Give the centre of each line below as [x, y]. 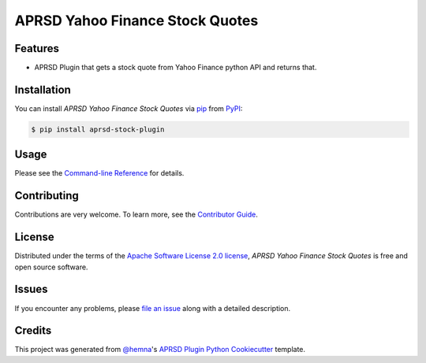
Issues [31, 289]
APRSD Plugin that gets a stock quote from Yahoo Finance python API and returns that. [176, 68]
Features [37, 48]
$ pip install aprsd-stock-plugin [98, 129]
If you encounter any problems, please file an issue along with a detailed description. [153, 308]
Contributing [47, 196]
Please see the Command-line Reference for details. [99, 173]
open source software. [51, 267]
